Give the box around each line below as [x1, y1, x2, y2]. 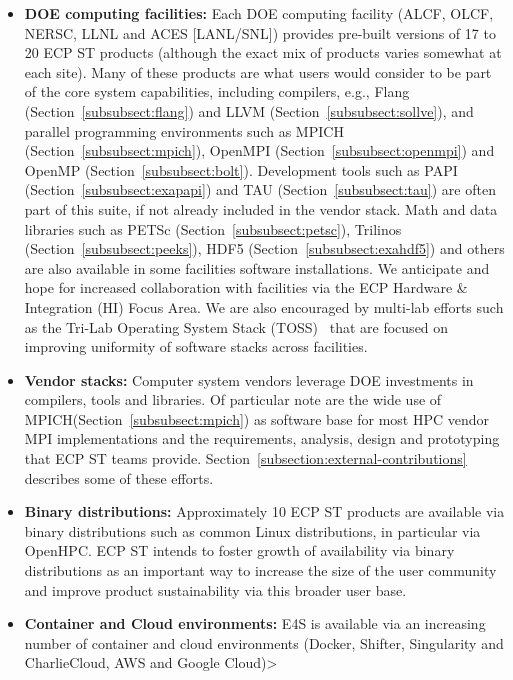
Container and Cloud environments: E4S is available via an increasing [24, 613, 486, 634]
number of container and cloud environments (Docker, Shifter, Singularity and [24, 632, 504, 653]
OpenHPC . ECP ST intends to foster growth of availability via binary [24, 540, 455, 561]
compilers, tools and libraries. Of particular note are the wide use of [24, 389, 442, 410]
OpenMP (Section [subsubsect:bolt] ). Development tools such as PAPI [24, 159, 458, 180]
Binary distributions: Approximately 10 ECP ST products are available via [24, 501, 505, 522]
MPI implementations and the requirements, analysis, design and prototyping [24, 428, 500, 449]
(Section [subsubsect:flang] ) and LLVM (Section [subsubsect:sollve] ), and [24, 100, 474, 121]
